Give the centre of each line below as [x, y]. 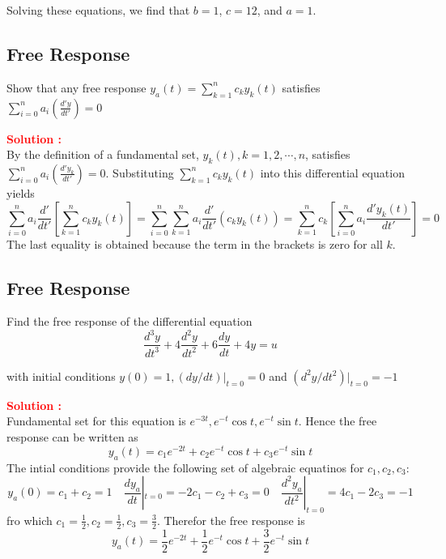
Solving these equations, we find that [98, 10]
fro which [30, 520]
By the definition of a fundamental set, [103, 154]
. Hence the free [338, 421]
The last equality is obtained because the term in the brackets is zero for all [195, 243]
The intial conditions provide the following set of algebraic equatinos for [185, 467]
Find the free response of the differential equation [130, 321]
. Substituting [140, 172]
